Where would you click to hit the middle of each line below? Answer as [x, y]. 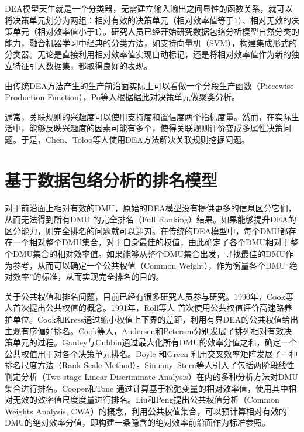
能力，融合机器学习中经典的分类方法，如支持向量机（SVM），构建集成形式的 [151, 42]
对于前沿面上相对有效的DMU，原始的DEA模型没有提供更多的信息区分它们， [151, 208]
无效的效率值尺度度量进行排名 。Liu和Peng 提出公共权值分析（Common [146, 400]
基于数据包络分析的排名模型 [111, 179]
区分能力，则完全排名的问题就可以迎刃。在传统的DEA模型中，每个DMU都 [146, 230]
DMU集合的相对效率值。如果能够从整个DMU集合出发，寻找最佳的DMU [149, 254]
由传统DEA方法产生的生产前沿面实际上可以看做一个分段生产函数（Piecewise [149, 85]
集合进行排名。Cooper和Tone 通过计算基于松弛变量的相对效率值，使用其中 [146, 388]
